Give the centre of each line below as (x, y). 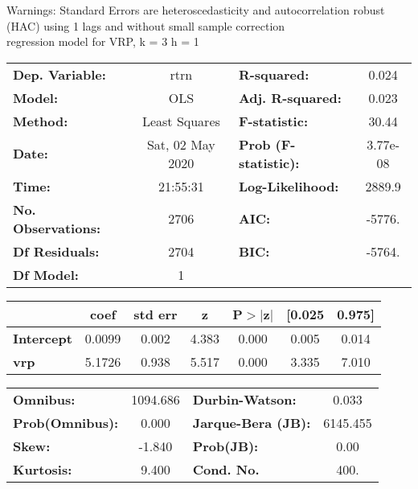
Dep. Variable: (59, 74)
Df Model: (46, 274)
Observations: (57, 228)
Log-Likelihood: (289, 186)
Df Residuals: (56, 251)
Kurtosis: (43, 469)
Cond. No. (226, 469)
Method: (41, 121)
